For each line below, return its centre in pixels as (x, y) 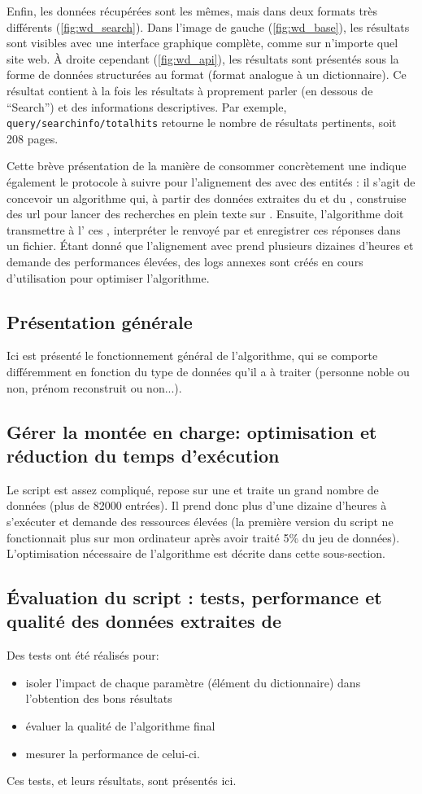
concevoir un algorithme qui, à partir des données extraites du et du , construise (207, 197)
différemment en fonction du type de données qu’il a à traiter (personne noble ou (208, 371)
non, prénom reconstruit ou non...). (94, 387)
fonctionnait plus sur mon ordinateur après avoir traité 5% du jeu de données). (203, 537)
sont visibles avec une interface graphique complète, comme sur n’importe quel (202, 43)
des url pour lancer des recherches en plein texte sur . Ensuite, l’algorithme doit (205, 214)
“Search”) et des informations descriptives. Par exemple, (147, 106)
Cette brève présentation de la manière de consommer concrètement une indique (207, 166)
